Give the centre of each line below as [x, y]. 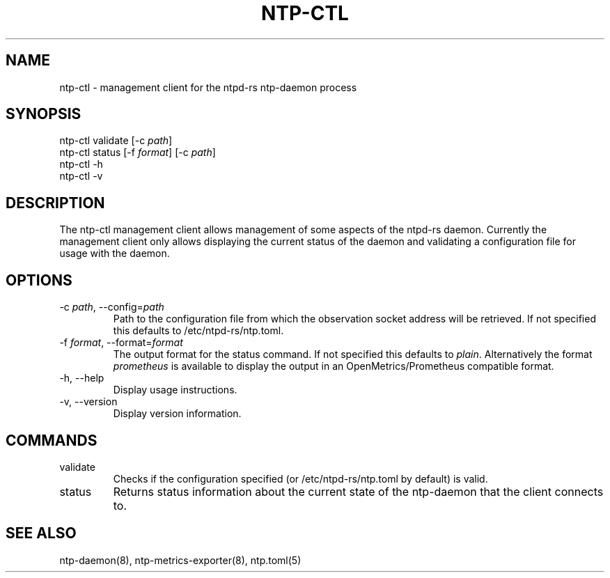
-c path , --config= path [112, 307]
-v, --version [88, 402]
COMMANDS [52, 440]
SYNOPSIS [44, 114]
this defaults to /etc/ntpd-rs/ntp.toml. [198, 331]
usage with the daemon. [115, 253]
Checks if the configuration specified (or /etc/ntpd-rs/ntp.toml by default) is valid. [300, 478]
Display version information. [177, 414]
